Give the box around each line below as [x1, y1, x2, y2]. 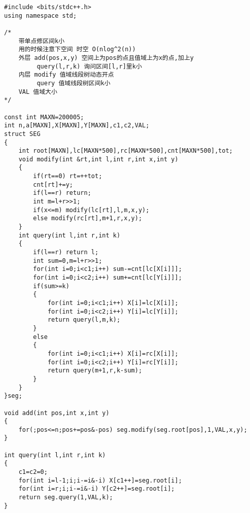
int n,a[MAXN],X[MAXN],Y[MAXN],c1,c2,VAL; [4, 122, 150, 129]
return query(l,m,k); [47, 316, 121, 324]
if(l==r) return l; [33, 249, 99, 256]
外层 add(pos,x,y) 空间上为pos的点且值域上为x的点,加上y [18, 54, 194, 61]
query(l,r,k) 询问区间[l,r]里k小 [37, 62, 142, 70]
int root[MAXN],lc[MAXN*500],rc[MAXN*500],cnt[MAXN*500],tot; [18, 147, 233, 155]
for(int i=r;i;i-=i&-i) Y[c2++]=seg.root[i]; [18, 485, 175, 493]
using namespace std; [4, 12, 77, 19]
